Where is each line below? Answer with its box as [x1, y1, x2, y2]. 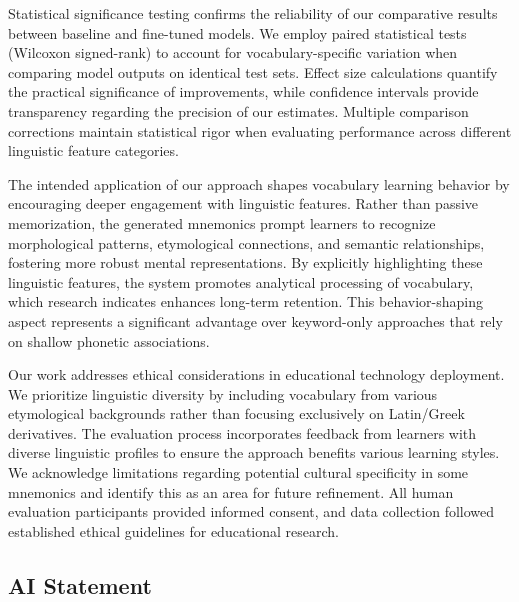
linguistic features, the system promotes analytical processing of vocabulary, [8, 271, 474, 292]
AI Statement [8, 569, 152, 600]
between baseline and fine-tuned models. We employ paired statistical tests [8, 22, 467, 43]
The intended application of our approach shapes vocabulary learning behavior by [8, 173, 510, 194]
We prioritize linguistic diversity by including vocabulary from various [8, 383, 438, 404]
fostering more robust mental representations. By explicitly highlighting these [8, 252, 483, 273]
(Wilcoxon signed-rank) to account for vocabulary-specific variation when [8, 42, 458, 63]
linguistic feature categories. [8, 140, 179, 161]
